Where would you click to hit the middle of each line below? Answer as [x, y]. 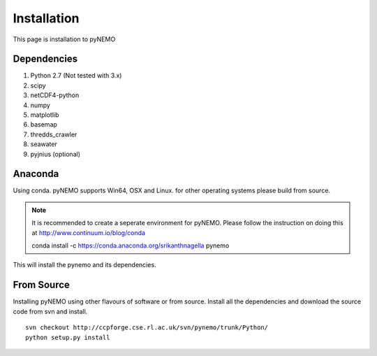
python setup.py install [68, 337]
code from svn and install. [50, 311]
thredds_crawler [54, 134]
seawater [44, 144]
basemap [44, 124]
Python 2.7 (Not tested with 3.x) [76, 76]
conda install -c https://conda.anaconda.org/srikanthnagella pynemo [131, 245]
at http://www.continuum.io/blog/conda [89, 233]
